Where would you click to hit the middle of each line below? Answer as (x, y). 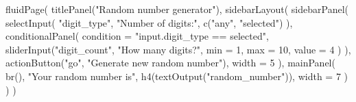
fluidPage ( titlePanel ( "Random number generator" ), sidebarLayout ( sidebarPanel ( (177, 9)
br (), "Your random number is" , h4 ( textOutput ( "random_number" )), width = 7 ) (177, 76)
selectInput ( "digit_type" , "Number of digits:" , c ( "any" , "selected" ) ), (149, 22)
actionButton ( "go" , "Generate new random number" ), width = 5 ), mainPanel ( (170, 63)
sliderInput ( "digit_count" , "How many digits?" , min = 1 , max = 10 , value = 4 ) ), (178, 49)
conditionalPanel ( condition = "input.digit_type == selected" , (137, 36)
